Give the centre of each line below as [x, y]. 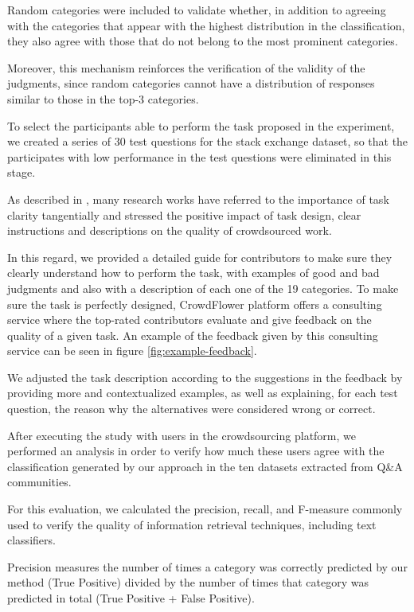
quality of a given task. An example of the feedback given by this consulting [193, 335]
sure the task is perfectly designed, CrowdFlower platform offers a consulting [195, 304]
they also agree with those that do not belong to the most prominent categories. [203, 41]
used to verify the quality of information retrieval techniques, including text [192, 524]
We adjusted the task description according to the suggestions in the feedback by [205, 377]
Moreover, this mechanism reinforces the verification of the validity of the [186, 67]
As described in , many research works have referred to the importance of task [198, 199]
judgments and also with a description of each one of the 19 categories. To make [203, 288]
